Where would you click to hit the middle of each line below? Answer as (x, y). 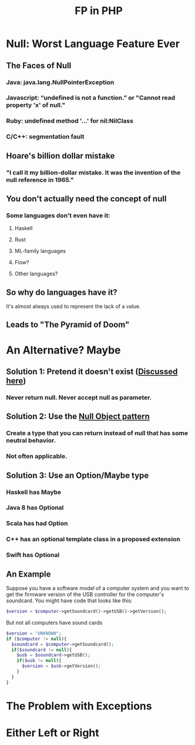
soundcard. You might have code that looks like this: (69, 601)
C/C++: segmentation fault (45, 137)
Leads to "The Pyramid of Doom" (68, 325)
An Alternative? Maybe (64, 350)
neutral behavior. (31, 440)
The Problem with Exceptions (79, 706)
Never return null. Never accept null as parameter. (79, 397)
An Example (28, 574)
